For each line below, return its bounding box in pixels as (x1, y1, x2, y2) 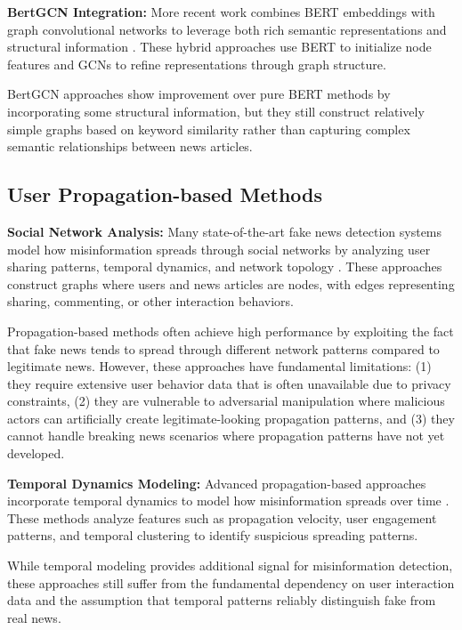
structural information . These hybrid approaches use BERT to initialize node (7, 37, 432, 56)
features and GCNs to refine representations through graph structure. (7, 54, 386, 73)
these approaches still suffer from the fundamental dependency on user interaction (7, 573, 455, 592)
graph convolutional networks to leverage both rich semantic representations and (7, 20, 447, 38)
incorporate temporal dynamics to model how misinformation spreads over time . (7, 491, 450, 510)
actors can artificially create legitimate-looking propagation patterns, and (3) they (7, 408, 455, 427)
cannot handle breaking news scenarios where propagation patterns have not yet (7, 426, 445, 445)
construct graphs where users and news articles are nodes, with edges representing (7, 274, 455, 293)
